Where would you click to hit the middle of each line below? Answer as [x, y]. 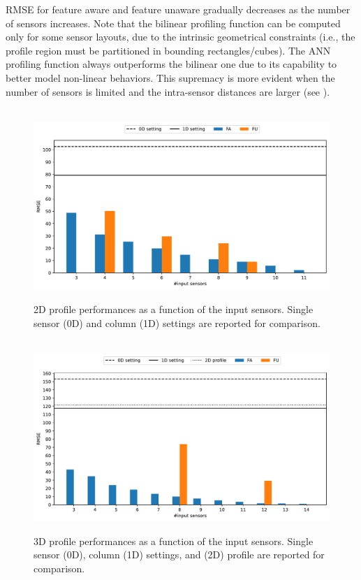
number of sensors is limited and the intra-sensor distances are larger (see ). [168, 91]
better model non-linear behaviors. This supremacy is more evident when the [170, 77]
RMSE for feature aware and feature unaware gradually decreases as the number [178, 9]
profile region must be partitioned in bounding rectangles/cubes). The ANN [168, 50]
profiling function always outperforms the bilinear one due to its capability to [171, 64]
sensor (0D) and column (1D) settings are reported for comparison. [177, 322]
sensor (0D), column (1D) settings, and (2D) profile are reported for [179, 554]
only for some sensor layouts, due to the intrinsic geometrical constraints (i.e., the [180, 37]
